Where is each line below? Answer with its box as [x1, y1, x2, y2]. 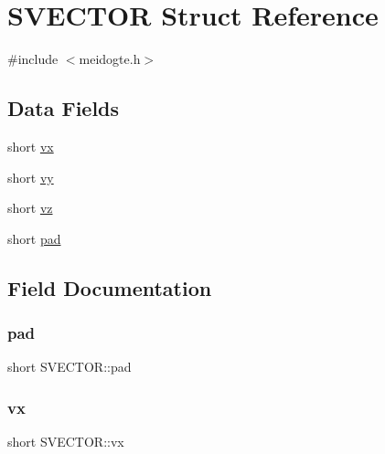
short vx [7, 136, 54, 155]
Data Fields [7, 94, 120, 122]
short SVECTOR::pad [7, 357, 132, 376]
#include [7, 49, 59, 69]
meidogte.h [79, 49, 141, 69]
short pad [7, 228, 61, 248]
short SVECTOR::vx [7, 432, 124, 451]
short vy [7, 167, 54, 186]
